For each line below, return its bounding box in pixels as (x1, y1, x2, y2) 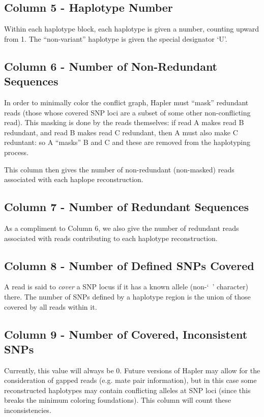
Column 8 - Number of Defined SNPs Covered (4, 257, 254, 273)
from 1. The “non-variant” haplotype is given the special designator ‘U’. (4, 33, 227, 44)
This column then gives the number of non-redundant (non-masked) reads (4, 164, 234, 174)
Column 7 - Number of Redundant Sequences (4, 199, 249, 215)
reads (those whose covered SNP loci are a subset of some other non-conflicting (4, 107, 251, 117)
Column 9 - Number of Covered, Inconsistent (4, 326, 248, 342)
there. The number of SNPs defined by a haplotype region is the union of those (4, 291, 251, 302)
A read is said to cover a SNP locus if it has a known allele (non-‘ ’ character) (4, 281, 248, 292)
